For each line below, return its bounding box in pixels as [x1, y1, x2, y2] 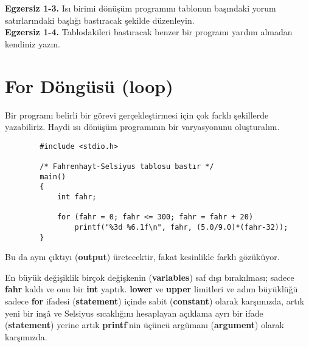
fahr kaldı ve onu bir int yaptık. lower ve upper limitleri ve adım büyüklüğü [5, 283, 298, 295]
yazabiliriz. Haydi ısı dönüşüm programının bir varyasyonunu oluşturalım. [5, 120, 280, 133]
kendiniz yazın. [5, 37, 61, 50]
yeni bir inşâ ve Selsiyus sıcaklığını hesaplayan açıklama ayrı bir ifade [5, 306, 263, 319]
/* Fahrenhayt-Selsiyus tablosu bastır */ [40, 162, 214, 171]
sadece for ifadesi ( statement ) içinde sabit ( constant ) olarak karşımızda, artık [5, 295, 305, 307]
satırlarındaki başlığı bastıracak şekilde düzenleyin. [5, 13, 195, 26]
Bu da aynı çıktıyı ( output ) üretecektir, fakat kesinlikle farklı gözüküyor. [5, 250, 280, 263]
